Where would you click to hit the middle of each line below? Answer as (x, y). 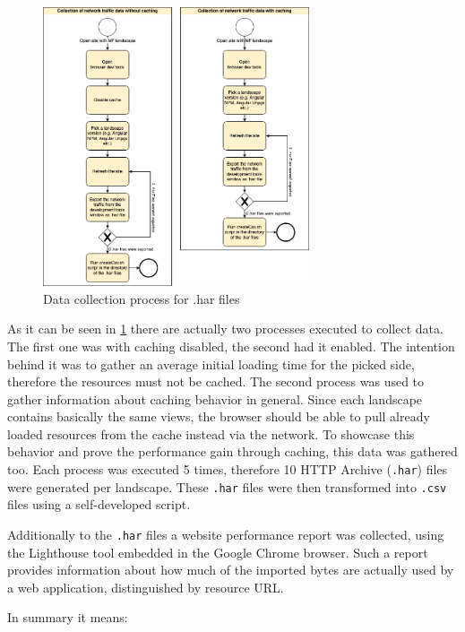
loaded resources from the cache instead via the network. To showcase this (211, 433)
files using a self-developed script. (99, 504)
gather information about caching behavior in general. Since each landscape (215, 398)
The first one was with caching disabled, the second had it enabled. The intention (231, 346)
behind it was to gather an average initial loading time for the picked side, (211, 364)
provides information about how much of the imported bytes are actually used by (231, 570)
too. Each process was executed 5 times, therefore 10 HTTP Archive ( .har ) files (228, 469)
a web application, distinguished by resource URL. (146, 587)
